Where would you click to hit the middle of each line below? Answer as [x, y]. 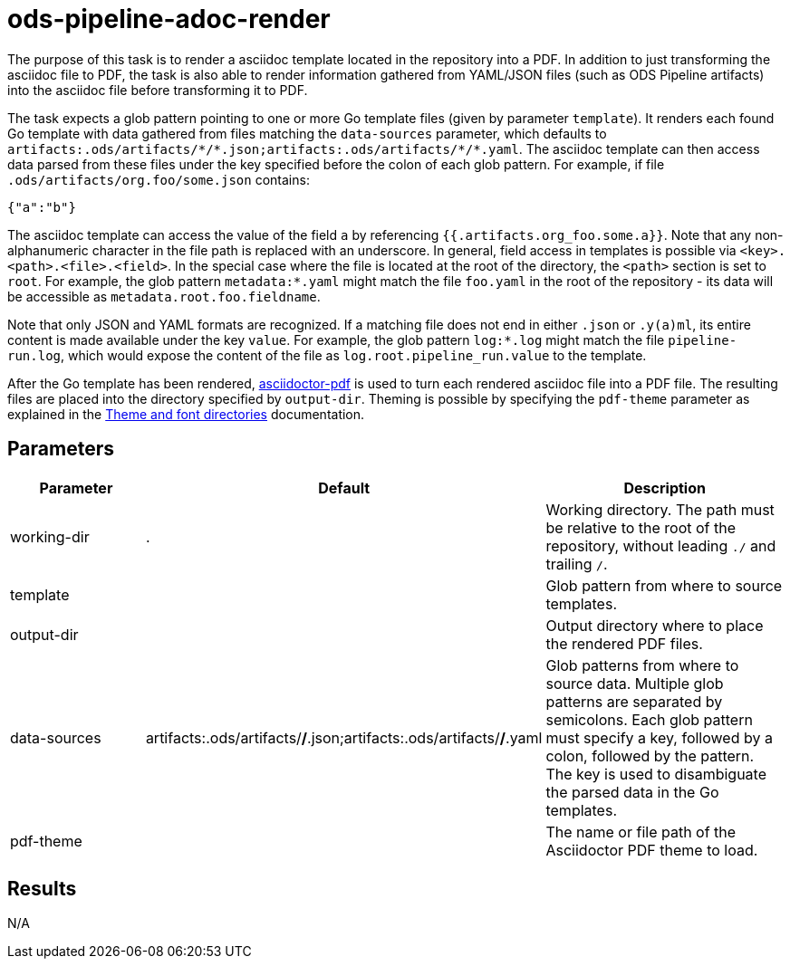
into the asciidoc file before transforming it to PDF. [158, 90]
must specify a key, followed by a [659, 737]
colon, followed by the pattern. [650, 756]
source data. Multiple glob [635, 683]
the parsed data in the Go [632, 792]
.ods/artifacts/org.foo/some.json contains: [159, 179]
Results [42, 889]
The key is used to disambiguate [656, 774]
